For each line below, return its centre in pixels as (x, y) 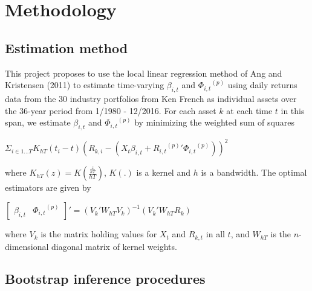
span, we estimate (38, 122)
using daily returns (262, 85)
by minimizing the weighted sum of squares (214, 122)
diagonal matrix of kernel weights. (114, 246)
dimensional (27, 246)
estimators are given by (48, 187)
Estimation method (67, 47)
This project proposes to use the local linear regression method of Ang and (144, 73)
